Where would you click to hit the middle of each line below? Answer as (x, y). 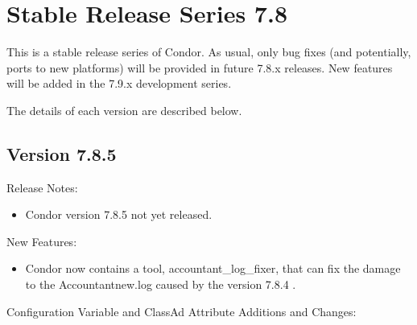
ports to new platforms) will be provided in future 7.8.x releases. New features (200, 67)
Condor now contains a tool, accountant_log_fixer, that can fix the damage (213, 268)
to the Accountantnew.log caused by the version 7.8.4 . (161, 284)
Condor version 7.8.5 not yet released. (119, 214)
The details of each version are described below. (124, 110)
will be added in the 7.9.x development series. (119, 83)
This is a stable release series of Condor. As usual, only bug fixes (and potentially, (209, 52)
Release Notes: (42, 187)
